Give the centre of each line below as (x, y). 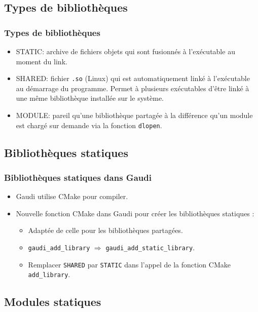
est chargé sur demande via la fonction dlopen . (89, 125)
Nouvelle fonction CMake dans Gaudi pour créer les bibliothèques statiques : (135, 213)
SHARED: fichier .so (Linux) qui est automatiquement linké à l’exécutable (133, 78)
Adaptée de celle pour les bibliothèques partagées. (105, 230)
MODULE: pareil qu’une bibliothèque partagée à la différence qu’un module (134, 115)
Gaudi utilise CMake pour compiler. (72, 196)
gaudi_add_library (59, 248)
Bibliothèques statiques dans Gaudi (78, 177)
